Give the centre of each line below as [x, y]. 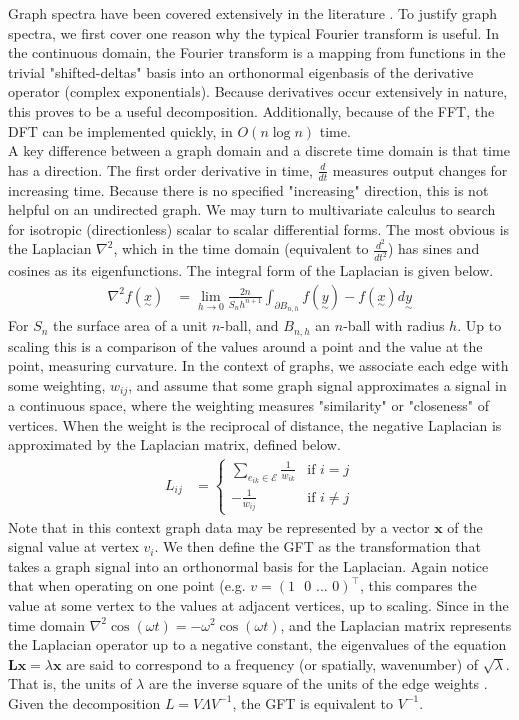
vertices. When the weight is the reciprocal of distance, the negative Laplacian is [255, 424]
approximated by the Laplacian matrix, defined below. [174, 444]
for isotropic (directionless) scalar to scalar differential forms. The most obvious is [259, 228]
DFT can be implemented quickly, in [120, 130]
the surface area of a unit [130, 325]
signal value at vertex [73, 546]
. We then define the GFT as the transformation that [317, 546]
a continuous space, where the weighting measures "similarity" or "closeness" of [248, 405]
